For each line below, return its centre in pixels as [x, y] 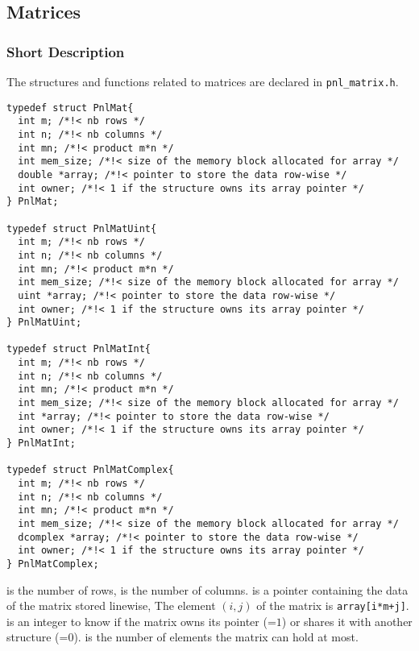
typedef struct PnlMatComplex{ [90, 470]
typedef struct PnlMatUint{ [82, 228]
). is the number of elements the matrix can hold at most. [216, 637]
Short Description [66, 51]
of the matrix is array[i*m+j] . [333, 605]
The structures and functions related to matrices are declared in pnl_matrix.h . [203, 81]
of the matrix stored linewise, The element [111, 605]
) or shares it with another [347, 621]
